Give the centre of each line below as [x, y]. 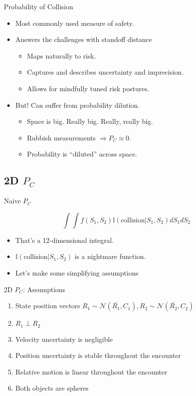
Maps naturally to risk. [62, 55]
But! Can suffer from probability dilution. [77, 105]
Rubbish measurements [61, 137]
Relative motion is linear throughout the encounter [91, 371]
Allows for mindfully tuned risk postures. [88, 88]
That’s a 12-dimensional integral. [64, 240]
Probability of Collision [39, 6]
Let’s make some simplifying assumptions [77, 272]
